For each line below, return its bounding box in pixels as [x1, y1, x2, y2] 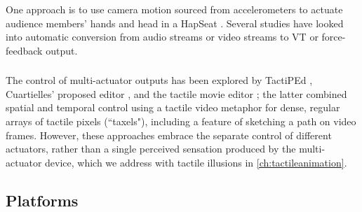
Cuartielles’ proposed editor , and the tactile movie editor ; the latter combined [6, 86, 347, 101]
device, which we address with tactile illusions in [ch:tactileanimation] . [45, 155, 347, 169]
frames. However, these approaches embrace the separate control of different [6, 127, 332, 142]
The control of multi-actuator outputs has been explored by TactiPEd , [6, 73, 313, 87]
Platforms [6, 189, 79, 211]
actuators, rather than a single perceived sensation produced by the [6, 141, 296, 156]
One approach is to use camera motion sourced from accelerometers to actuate [6, 1, 343, 16]
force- [321, 29, 346, 44]
